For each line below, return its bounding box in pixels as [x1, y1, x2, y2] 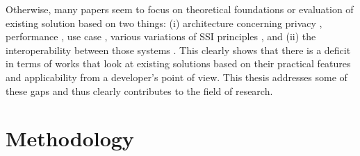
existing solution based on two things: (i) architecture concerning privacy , [6, 15, 322, 30]
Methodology [6, 124, 134, 153]
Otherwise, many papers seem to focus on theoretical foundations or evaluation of [6, 2, 354, 16]
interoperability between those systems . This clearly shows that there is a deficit [6, 42, 351, 57]
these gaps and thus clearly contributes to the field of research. [6, 83, 273, 98]
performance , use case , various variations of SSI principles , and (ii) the [6, 29, 316, 44]
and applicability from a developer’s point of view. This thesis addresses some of [6, 69, 347, 84]
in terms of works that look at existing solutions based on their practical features [6, 56, 351, 71]
